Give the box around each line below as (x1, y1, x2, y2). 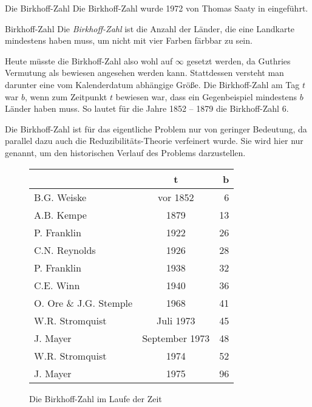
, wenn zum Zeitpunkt (24, 90, 107, 103)
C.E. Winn (34, 278, 80, 292)
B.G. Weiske (34, 190, 87, 204)
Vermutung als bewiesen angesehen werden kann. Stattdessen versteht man (5, 66, 284, 79)
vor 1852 (157, 190, 194, 204)
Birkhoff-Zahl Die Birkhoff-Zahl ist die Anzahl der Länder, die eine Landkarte (5, 22, 295, 35)
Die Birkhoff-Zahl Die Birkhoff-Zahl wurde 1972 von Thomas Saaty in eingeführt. (5, 2, 308, 14)
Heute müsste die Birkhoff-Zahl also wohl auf (5, 54, 173, 67)
